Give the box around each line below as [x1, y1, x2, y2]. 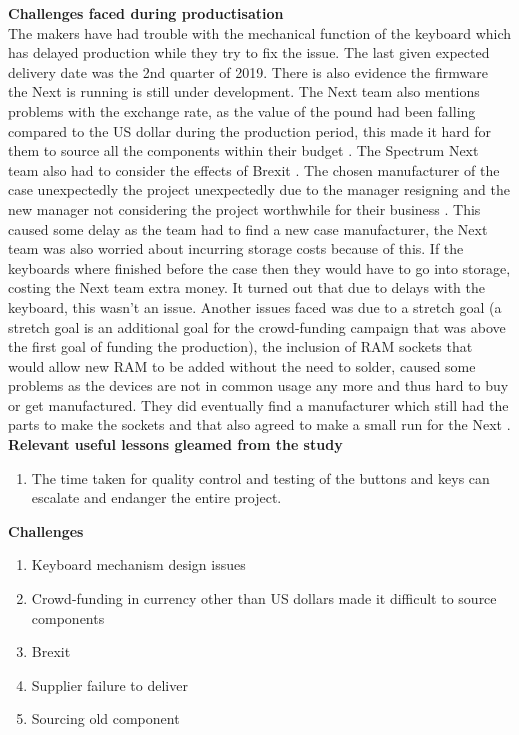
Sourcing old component [31, 708, 180, 729]
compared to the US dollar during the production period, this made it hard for [8, 120, 492, 141]
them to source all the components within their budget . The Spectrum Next [8, 140, 479, 161]
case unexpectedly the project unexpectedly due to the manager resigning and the [8, 179, 510, 200]
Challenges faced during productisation [8, 3, 284, 23]
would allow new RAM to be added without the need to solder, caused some [8, 355, 476, 376]
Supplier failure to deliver [31, 674, 188, 695]
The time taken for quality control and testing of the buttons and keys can [31, 467, 490, 488]
